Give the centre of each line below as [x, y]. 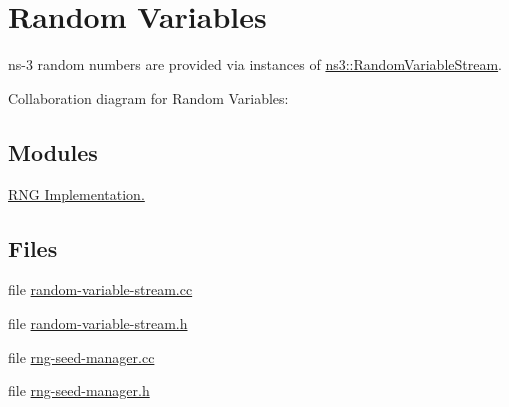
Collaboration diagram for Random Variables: [148, 97]
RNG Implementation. [76, 193]
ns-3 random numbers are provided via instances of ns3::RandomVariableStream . [255, 64]
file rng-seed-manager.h [79, 390]
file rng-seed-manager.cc [81, 356]
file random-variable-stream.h [98, 322]
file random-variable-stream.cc [100, 289]
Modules [53, 151]
